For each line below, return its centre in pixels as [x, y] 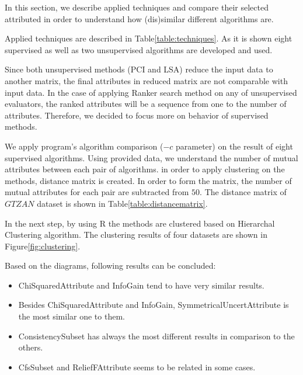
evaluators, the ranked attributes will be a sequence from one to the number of [146, 104]
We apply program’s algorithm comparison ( [84, 146]
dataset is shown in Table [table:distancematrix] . [122, 203]
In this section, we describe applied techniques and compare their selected [137, 7]
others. [31, 347]
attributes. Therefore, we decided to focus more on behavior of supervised [137, 115]
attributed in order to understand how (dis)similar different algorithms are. [139, 18]
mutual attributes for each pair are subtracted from [97, 192]
